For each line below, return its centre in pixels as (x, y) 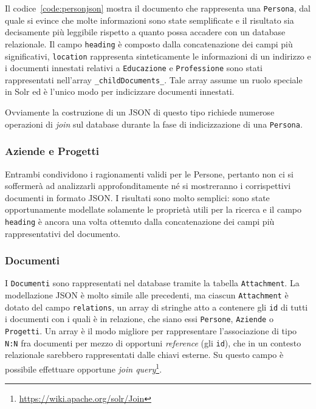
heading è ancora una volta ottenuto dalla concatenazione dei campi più (140, 221)
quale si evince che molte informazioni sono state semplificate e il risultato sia (149, 20)
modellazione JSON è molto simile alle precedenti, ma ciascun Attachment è (147, 295)
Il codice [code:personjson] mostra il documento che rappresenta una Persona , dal (158, 8)
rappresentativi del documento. (63, 233)
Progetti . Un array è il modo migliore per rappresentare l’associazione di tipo (151, 331)
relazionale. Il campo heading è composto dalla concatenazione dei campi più (149, 43)
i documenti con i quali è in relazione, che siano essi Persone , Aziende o (139, 319)
